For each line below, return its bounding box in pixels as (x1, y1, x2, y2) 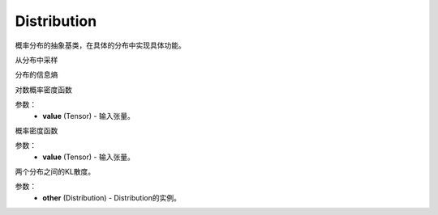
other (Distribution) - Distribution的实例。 (42, 192, 182, 202)
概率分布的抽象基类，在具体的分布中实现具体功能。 (15, 40, 186, 50)
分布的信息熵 (15, 70, 58, 80)
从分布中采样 (15, 55, 58, 65)
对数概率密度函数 (15, 85, 72, 95)
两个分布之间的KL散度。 (15, 167, 96, 177)
